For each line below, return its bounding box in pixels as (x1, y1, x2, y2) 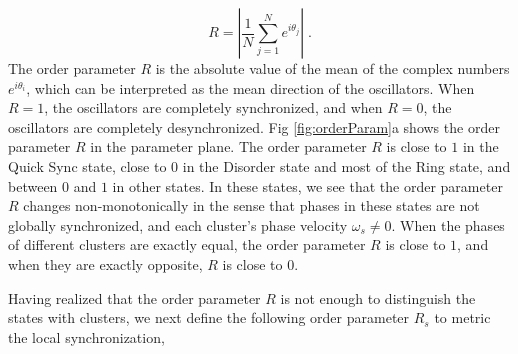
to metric (434, 307, 491, 328)
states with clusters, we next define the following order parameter (8, 307, 410, 328)
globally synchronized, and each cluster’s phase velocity (8, 214, 348, 235)
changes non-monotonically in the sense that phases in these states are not (23, 195, 480, 216)
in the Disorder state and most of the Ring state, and (182, 155, 511, 176)
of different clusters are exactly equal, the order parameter (8, 234, 366, 255)
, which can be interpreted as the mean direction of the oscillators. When (26, 77, 475, 98)
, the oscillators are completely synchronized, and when (44, 97, 383, 118)
